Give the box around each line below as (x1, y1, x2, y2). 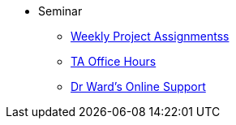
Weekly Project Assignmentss (71, 29, 230, 43)
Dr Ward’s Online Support (71, 80, 206, 93)
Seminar (38, 4, 83, 18)
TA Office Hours (71, 54, 157, 68)
